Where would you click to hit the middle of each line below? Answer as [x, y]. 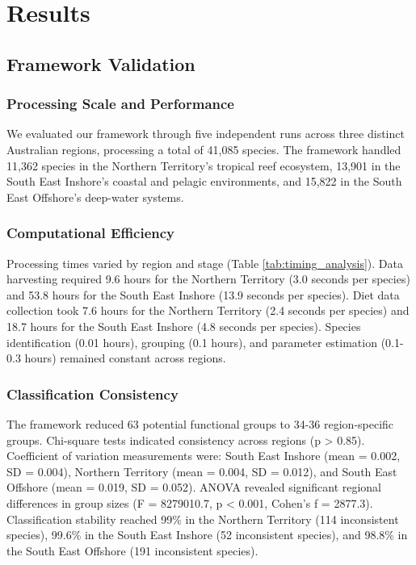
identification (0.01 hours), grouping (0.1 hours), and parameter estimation [192, 342]
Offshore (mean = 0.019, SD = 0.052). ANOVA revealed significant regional [194, 487]
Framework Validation [101, 63]
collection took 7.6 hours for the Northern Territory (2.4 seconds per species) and [208, 310]
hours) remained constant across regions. [125, 358]
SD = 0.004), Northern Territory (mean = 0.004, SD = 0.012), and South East [202, 471]
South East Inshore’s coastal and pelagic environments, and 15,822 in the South [204, 181]
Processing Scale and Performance [120, 104]
